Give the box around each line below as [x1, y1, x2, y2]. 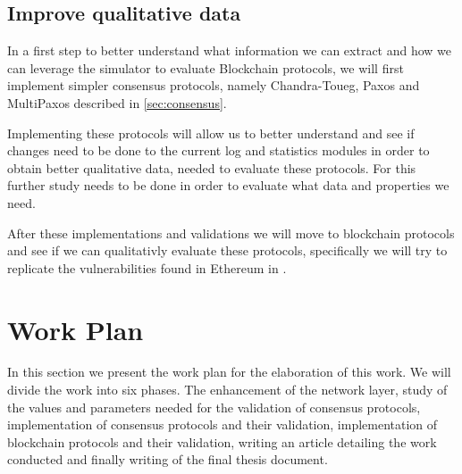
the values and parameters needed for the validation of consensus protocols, [7, 397, 421, 416]
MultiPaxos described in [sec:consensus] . [7, 93, 227, 112]
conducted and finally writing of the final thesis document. [7, 450, 328, 469]
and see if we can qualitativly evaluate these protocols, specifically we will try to [7, 241, 448, 260]
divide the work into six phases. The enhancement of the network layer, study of [7, 380, 448, 399]
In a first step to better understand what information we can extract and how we [7, 41, 452, 60]
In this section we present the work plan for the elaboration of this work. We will [7, 362, 451, 381]
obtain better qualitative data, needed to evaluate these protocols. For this [7, 158, 416, 177]
